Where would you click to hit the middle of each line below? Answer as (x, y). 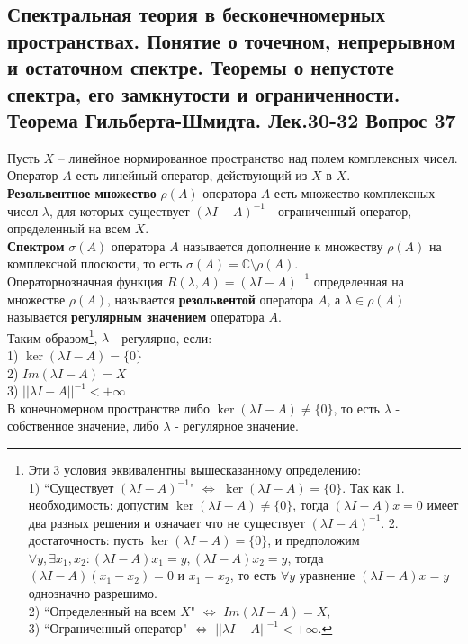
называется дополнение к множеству (283, 245)
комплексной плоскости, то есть (95, 263)
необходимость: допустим (99, 505)
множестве (36, 299)
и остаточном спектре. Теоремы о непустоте (201, 67)
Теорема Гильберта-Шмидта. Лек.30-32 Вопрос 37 (232, 119)
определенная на (359, 281)
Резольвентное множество (82, 192)
